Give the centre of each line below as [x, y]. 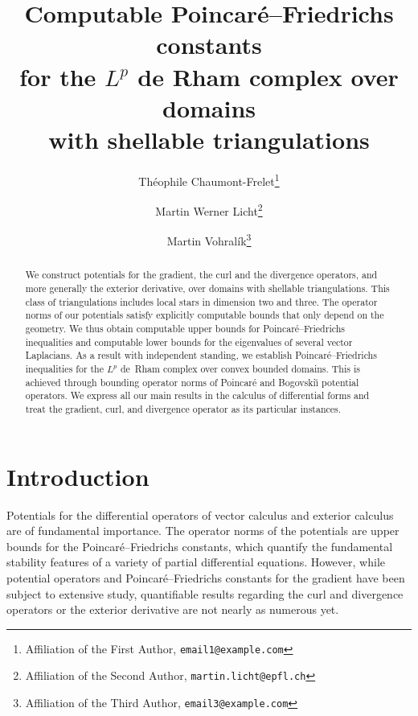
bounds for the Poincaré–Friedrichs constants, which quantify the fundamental [200, 546]
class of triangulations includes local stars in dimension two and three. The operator [201, 301]
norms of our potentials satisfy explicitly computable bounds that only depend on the [205, 315]
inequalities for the [65, 369]
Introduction [78, 476]
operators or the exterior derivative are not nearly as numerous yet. [173, 609]
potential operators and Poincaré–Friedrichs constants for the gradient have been [206, 577]
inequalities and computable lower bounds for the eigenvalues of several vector [189, 342]
